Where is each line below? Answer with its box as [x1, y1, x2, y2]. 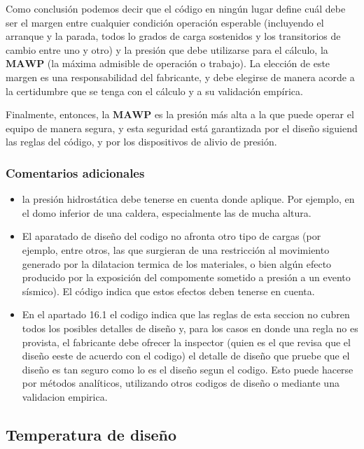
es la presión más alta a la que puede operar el [154, 107, 354, 122]
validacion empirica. [22, 389, 108, 404]
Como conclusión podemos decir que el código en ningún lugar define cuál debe [6, 1, 346, 15]
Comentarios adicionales [6, 164, 145, 181]
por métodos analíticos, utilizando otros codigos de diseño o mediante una [22, 376, 339, 390]
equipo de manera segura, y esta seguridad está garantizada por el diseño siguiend [6, 120, 358, 135]
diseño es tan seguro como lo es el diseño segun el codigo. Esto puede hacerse [22, 362, 353, 376]
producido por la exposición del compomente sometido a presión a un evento [22, 270, 351, 285]
